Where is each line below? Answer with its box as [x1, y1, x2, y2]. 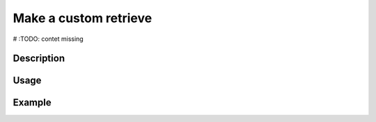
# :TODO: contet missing [13, 35, 84, 43]
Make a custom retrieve [13, 10, 152, 26]
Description [13, 53, 65, 64]
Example [13, 97, 52, 109]
